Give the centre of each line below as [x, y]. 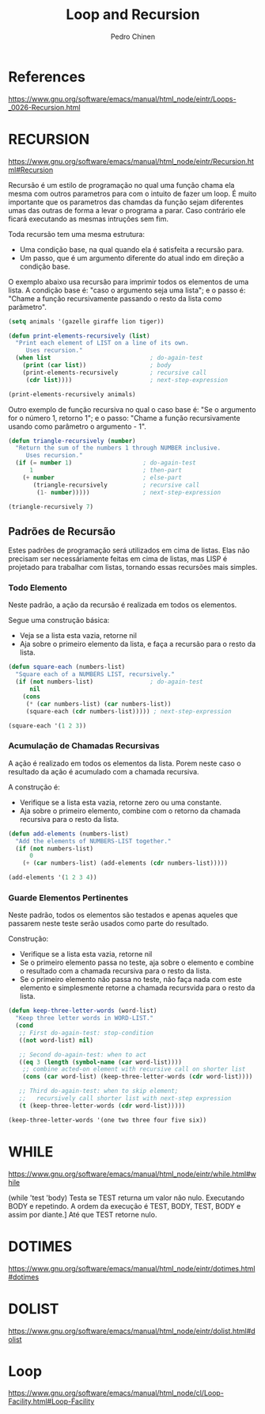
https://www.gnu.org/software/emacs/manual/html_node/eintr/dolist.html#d [132, 1331]
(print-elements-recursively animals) [72, 394]
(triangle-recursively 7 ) [51, 506]
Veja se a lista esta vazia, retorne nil [78, 636]
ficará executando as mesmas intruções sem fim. [88, 219]
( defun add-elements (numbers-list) [68, 834]
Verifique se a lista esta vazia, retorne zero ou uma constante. [121, 802]
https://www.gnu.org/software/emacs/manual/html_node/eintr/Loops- [122, 99]
